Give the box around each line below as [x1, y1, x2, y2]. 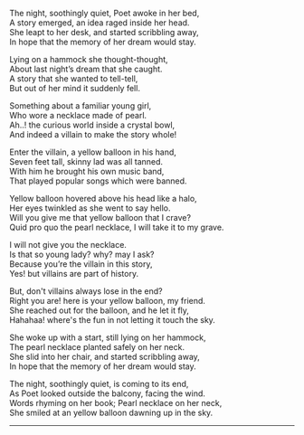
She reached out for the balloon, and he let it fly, [9, 305, 190, 316]
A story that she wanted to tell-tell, [9, 73, 138, 84]
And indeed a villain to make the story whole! [9, 129, 177, 139]
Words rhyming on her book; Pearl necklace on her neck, [9, 398, 223, 408]
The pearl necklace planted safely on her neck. [9, 342, 185, 352]
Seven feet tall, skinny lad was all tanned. [9, 156, 164, 166]
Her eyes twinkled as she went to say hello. [9, 203, 171, 213]
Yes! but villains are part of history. [9, 269, 138, 279]
